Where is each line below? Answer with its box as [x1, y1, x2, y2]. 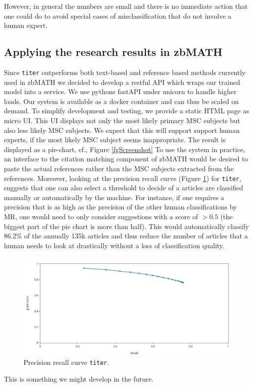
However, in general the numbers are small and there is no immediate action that [4, 1, 248, 11]
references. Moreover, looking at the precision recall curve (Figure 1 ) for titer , [4, 173, 241, 183]
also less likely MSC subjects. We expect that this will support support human [4, 125, 240, 135]
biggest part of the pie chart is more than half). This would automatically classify [4, 221, 249, 231]
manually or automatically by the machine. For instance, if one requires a [4, 192, 225, 202]
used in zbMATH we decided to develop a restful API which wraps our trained [4, 77, 240, 87]
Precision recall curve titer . [23, 357, 109, 367]
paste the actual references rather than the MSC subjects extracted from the [4, 163, 234, 173]
